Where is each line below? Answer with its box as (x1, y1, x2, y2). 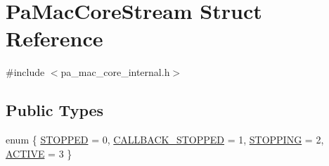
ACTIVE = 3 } (6, 146, 72, 160)
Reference (6, 24, 103, 53)
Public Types (6, 99, 104, 121)
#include (6, 65, 45, 79)
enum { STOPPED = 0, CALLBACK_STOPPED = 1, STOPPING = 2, (6, 132, 324, 147)
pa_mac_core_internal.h (60, 65, 170, 79)
